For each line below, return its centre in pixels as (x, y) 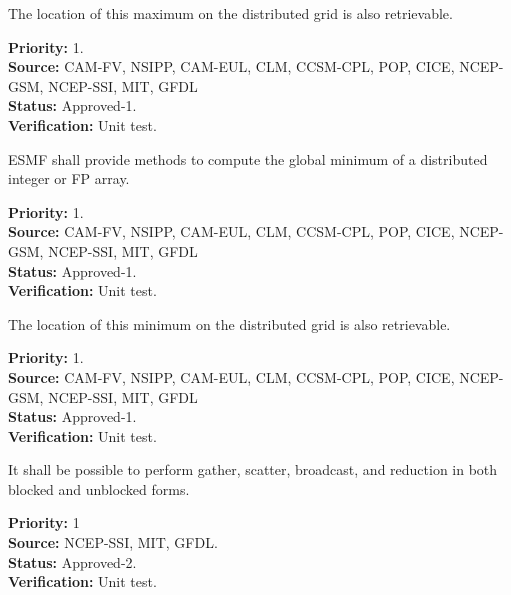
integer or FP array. (69, 178)
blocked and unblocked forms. (99, 488)
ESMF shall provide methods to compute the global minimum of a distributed (248, 158)
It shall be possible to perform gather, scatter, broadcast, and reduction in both (253, 469)
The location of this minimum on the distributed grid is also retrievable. (229, 323)
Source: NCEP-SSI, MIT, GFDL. (113, 542)
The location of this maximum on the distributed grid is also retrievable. (230, 13)
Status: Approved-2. (72, 561)
